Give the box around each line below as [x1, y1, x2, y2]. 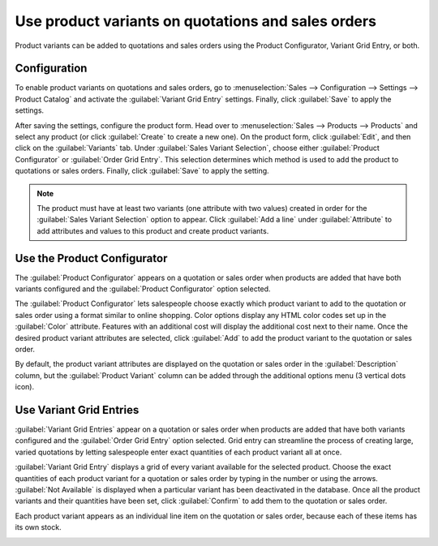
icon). [15, 382, 35, 392]
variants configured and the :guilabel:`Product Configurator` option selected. [15, 284, 271, 294]
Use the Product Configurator [15, 252, 168, 265]
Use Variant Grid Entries [15, 402, 140, 417]
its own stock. [15, 522, 62, 532]
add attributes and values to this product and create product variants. [36, 226, 269, 235]
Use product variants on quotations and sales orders [15, 12, 377, 30]
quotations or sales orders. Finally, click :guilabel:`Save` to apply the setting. [15, 166, 269, 176]
